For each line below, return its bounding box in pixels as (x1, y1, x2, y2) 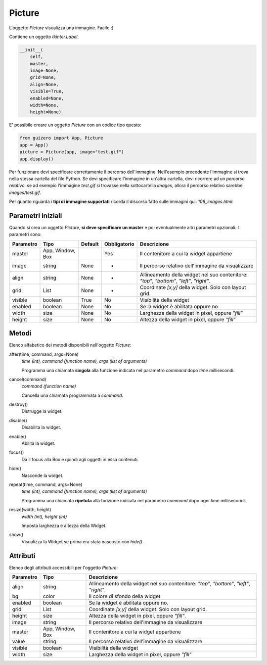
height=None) (30, 109, 62, 115)
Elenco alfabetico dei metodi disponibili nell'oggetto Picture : (9, 342, 132, 348)
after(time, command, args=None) (9, 351, 79, 357)
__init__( (19, 47, 44, 52)
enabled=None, (30, 95, 64, 101)
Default (81, 240, 99, 247)
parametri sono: (9, 232, 42, 237)
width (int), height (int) (21, 514, 67, 520)
